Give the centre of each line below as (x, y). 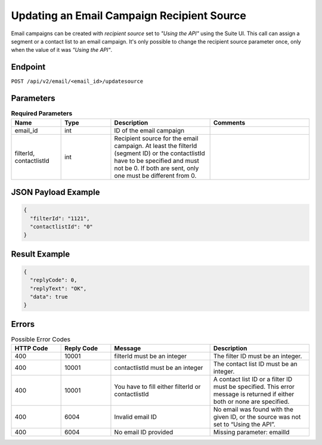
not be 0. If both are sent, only (157, 168)
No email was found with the (253, 410)
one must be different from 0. (155, 175)
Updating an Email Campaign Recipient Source (129, 16)
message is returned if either (254, 394)
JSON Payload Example (55, 192)
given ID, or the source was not (257, 417)
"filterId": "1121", (60, 218)
